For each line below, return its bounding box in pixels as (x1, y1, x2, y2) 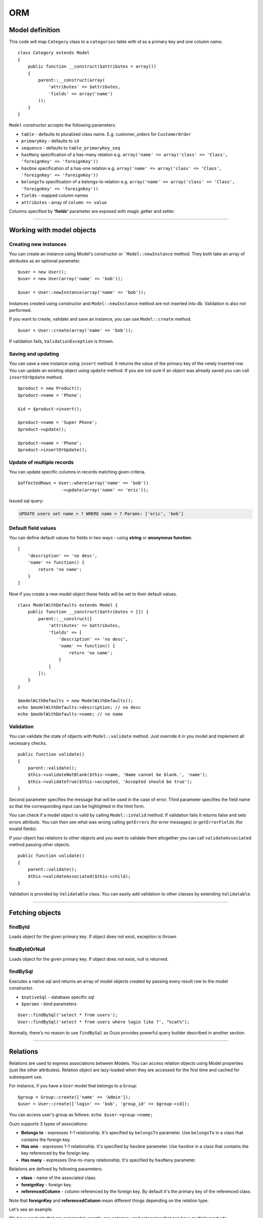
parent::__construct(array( (38, 77, 105, 83)
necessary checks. (9, 740, 47, 746)
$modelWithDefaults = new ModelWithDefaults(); (18, 698, 133, 704)
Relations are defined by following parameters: (9, 1166, 103, 1172)
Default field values (9, 524, 56, 531)
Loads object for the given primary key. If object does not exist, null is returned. (9, 956, 169, 962)
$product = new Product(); (18, 385, 82, 391)
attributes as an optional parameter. (9, 258, 80, 264)
